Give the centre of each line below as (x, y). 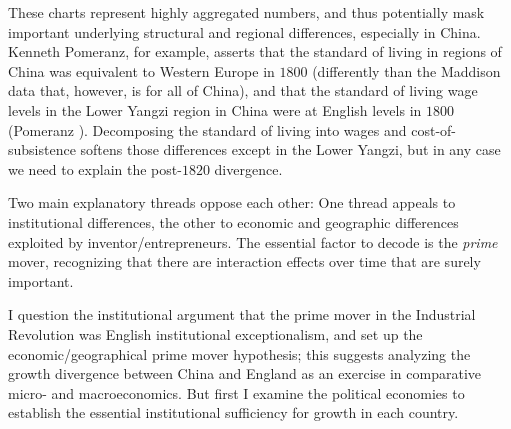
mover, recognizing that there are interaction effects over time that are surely (244, 261)
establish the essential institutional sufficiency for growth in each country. (233, 412)
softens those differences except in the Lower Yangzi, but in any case (290, 149)
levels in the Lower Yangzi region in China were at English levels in (215, 109)
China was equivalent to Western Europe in (141, 70)
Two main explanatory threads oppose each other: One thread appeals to (232, 202)
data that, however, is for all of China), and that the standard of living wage (243, 90)
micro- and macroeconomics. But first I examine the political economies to (236, 392)
